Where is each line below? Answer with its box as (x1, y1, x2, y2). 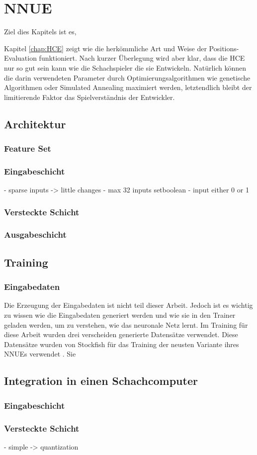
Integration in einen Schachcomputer (4, 373, 198, 388)
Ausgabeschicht (4, 228, 67, 241)
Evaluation (4, 53, 37, 63)
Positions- (209, 43, 239, 53)
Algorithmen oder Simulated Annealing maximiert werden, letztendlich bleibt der (4, 82, 252, 92)
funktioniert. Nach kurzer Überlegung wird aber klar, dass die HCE (39, 53, 245, 63)
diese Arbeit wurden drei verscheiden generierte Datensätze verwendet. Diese (4, 329, 238, 340)
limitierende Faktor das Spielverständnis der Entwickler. (4, 91, 175, 102)
